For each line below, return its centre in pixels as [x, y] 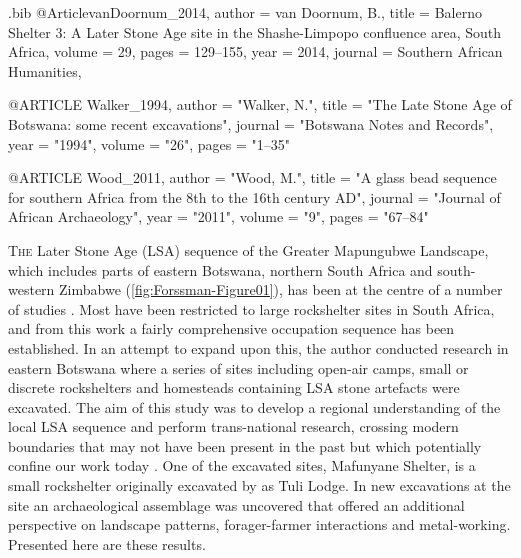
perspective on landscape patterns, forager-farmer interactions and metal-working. [259, 524]
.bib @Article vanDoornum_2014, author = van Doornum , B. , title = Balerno [245, 12]
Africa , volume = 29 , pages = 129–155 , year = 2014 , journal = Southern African [255, 51]
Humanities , [45, 70]
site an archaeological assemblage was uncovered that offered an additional [236, 504]
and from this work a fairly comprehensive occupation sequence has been [231, 328]
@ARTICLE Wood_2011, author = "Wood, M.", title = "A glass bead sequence [252, 177]
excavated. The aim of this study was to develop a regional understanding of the [254, 406]
